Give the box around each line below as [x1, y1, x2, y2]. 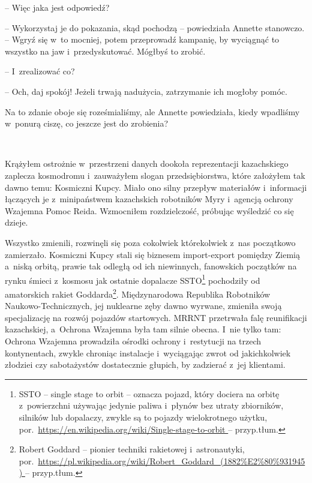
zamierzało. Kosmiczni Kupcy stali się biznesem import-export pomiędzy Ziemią [5, 248, 300, 260]
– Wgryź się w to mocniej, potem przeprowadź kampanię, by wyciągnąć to [5, 33, 280, 46]
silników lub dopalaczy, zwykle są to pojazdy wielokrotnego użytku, [19, 410, 268, 423]
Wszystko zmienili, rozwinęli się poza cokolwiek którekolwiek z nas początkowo [5, 236, 296, 248]
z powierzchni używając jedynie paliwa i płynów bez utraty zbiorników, [19, 399, 284, 412]
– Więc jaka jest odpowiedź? [5, 1, 110, 13]
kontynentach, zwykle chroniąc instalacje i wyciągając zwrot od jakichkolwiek [5, 346, 291, 359]
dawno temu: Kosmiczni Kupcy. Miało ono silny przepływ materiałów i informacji [5, 181, 307, 193]
